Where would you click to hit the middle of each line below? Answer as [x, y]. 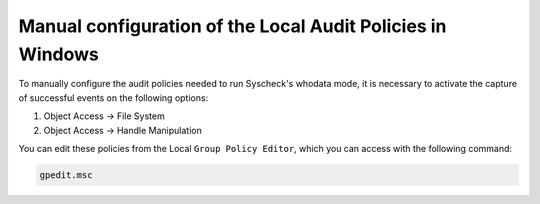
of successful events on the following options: [113, 97]
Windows [58, 54]
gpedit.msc [66, 174]
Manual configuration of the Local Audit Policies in [232, 26]
